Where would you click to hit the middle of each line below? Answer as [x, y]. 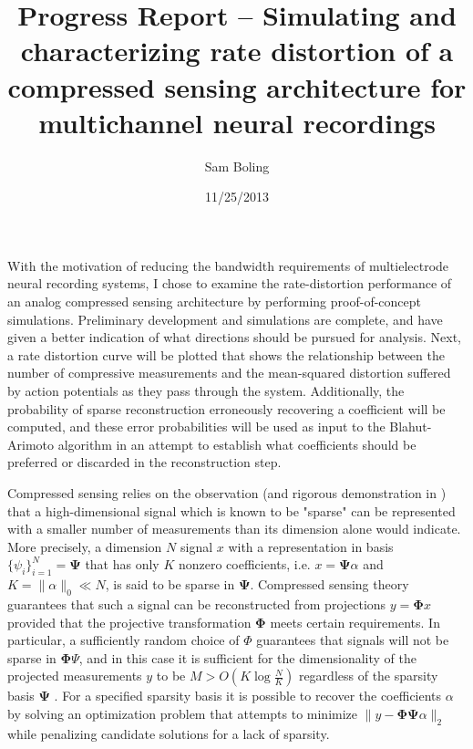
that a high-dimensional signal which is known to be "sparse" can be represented [231, 510]
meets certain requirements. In [355, 622]
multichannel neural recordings [237, 122]
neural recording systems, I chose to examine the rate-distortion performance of [230, 283]
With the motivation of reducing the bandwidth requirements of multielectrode [228, 265]
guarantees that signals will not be [353, 640]
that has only [122, 564]
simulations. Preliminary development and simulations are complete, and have [225, 319]
